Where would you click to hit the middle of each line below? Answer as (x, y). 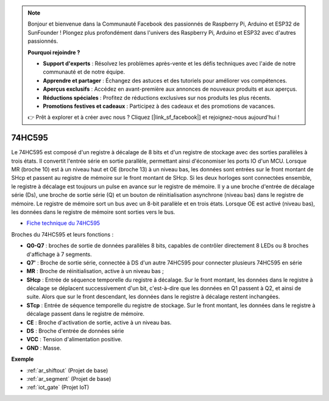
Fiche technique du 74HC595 (63, 223)
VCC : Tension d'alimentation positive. (74, 339)
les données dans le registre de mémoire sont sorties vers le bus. (93, 212)
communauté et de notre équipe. (84, 72)
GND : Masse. (44, 348)
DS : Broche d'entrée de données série (75, 331)
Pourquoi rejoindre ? (54, 52)
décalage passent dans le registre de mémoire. (86, 314)
